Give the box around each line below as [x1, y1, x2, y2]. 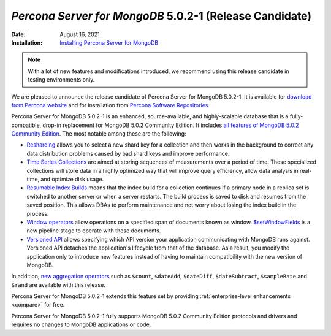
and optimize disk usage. [40, 175, 104, 183]
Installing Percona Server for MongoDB [59, 39, 159, 46]
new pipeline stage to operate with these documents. [26, 227, 161, 234]
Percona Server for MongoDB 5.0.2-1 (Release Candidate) [11, 9, 312, 23]
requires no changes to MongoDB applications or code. [11, 321, 151, 328]
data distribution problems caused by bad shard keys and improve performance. [26, 150, 230, 157]
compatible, [11, 121, 42, 129]
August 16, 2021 [59, 31, 101, 38]
